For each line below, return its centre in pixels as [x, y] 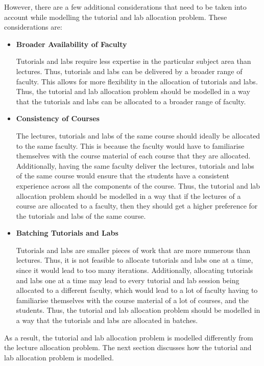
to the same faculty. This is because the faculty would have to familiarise [130, 145]
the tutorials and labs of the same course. [81, 215]
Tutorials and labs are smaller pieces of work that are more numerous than [133, 250]
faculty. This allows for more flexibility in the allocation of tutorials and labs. [137, 81]
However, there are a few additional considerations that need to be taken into [125, 7]
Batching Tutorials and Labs [67, 233]
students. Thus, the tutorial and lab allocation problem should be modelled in [138, 310]
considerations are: [33, 27]
